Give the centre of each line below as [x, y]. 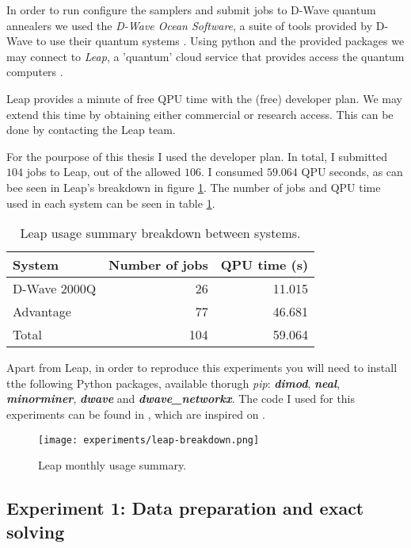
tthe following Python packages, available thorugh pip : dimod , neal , [173, 383]
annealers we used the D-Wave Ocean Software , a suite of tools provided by [190, 25]
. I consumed [232, 172]
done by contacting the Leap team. [91, 130]
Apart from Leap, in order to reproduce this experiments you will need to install [202, 368]
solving [36, 531]
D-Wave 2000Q [55, 289]
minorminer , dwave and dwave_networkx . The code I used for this [181, 399]
